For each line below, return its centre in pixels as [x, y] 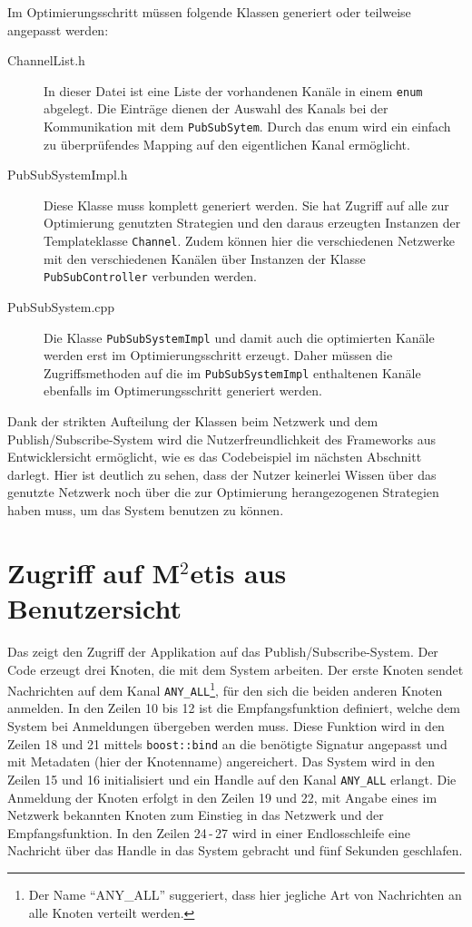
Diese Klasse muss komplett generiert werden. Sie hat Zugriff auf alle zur [246, 205]
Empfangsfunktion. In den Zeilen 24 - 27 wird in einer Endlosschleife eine [209, 832]
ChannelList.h [46, 60]
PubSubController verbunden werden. [150, 276]
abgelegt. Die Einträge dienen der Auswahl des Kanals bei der [216, 108]
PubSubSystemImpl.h [68, 175]
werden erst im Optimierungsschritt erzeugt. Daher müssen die [218, 355]
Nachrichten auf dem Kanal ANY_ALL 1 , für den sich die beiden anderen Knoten [225, 689]
